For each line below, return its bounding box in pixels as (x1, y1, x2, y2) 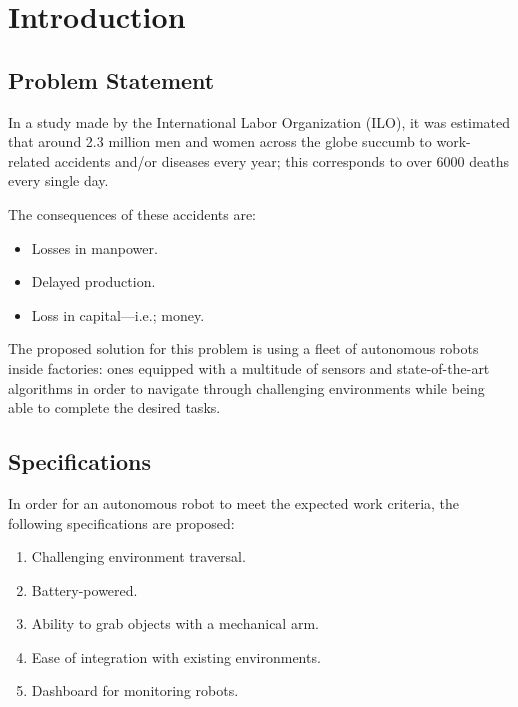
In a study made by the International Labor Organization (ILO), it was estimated (8, 111, 511, 132)
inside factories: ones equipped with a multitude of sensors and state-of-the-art (8, 357, 490, 378)
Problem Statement (8, 64, 215, 95)
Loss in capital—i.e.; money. (31, 304, 205, 325)
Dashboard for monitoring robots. (31, 680, 239, 701)
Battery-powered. (31, 579, 138, 600)
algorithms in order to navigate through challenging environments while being (8, 377, 485, 398)
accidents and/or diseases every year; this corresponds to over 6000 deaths (54, 150, 509, 171)
